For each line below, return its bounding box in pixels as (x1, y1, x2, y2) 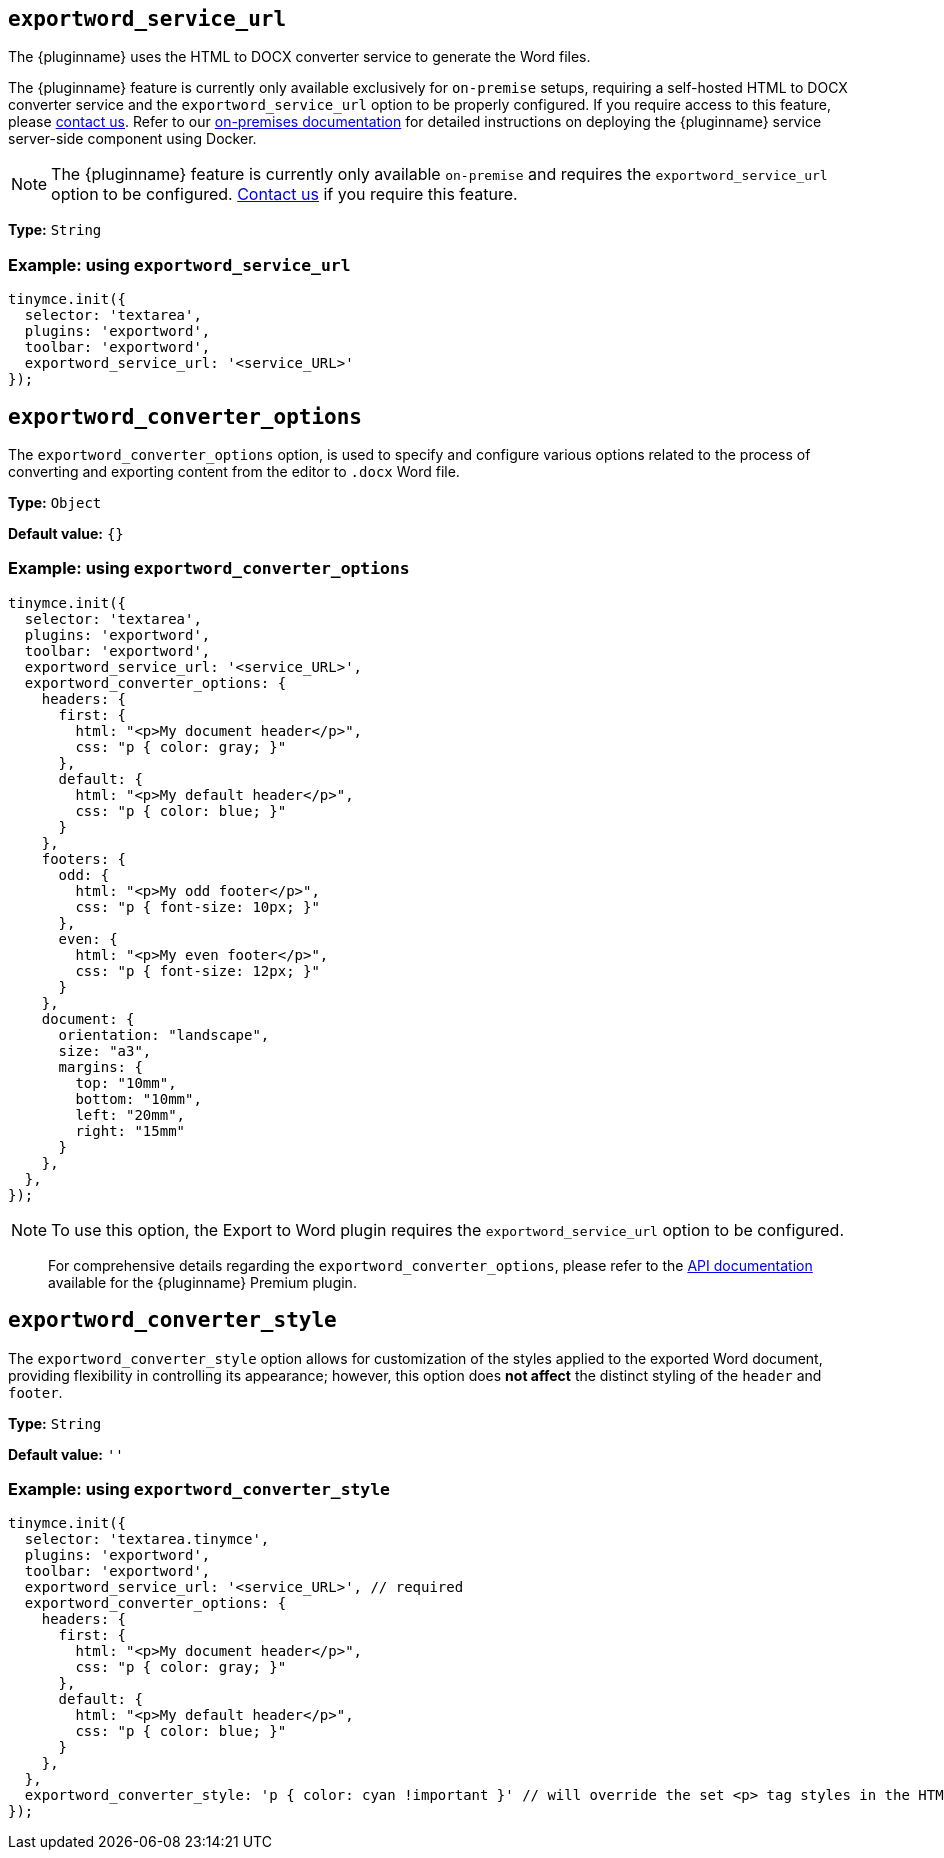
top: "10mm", (75, 1074, 177, 1091)
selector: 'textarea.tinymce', (24, 1531, 270, 1548)
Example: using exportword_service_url (8, 254, 351, 275)
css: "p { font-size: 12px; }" (75, 962, 320, 979)
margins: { (58, 1058, 143, 1075)
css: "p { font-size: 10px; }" (75, 898, 320, 915)
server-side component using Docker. (8, 130, 257, 148)
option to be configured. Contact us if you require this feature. (51, 184, 518, 205)
